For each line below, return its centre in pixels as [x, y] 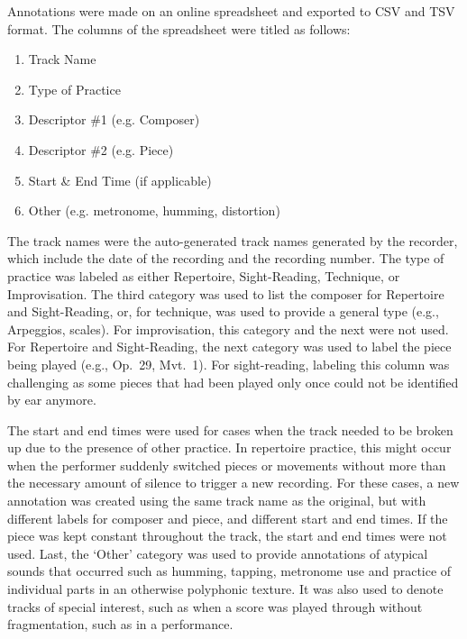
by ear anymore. [52, 400]
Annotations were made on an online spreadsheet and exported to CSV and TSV [231, 11]
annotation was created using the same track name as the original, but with [217, 501]
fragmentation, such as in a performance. [120, 624]
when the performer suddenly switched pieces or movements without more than [227, 465]
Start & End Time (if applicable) [120, 180]
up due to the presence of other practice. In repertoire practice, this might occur [229, 447]
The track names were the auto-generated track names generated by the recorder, [233, 240]
